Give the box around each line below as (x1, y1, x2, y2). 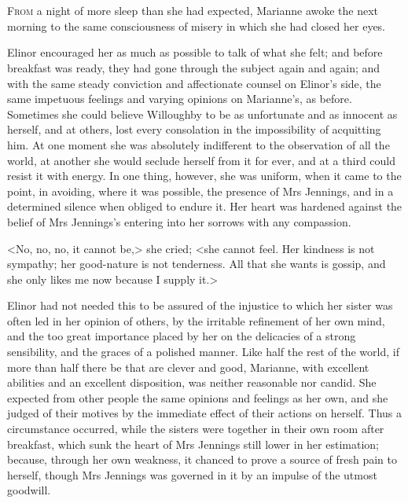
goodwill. (7, 482, 51, 498)
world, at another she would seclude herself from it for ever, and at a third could (7, 152, 396, 168)
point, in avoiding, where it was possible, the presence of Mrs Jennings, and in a (7, 182, 394, 199)
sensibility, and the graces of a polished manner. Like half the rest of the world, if (7, 343, 399, 360)
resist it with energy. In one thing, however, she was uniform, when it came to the (7, 167, 402, 184)
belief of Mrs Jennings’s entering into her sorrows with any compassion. (7, 213, 351, 229)
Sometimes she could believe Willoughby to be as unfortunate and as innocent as (7, 105, 398, 122)
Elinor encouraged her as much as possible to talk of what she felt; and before (7, 44, 383, 61)
